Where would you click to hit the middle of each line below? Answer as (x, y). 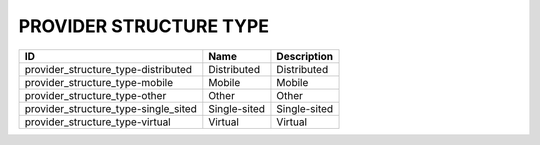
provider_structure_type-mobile (99, 82)
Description (305, 56)
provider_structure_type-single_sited (110, 108)
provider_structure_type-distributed (108, 69)
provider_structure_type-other (95, 95)
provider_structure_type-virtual (97, 122)
